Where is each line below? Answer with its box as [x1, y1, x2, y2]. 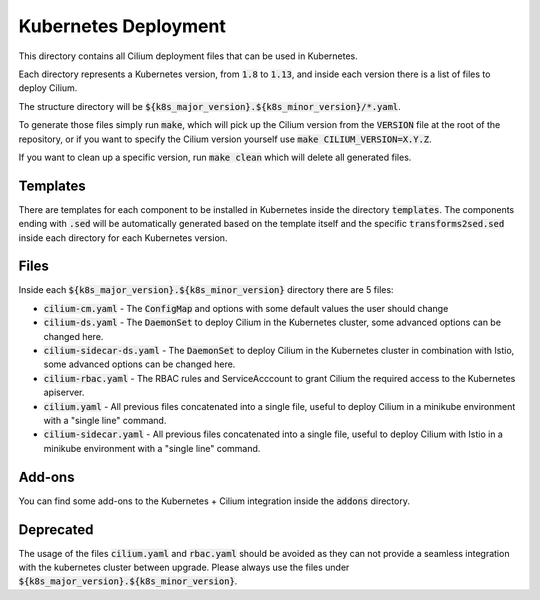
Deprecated [18, 521, 94, 538]
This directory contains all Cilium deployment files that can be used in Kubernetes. [18, 50, 359, 62]
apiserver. [43, 386, 85, 399]
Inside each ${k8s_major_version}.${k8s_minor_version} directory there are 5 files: [18, 284, 394, 296]
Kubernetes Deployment [18, 15, 227, 37]
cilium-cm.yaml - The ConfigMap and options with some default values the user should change [43, 302, 449, 314]
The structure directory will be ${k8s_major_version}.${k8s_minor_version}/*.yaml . [18, 100, 402, 112]
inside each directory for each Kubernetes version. [18, 231, 228, 244]
